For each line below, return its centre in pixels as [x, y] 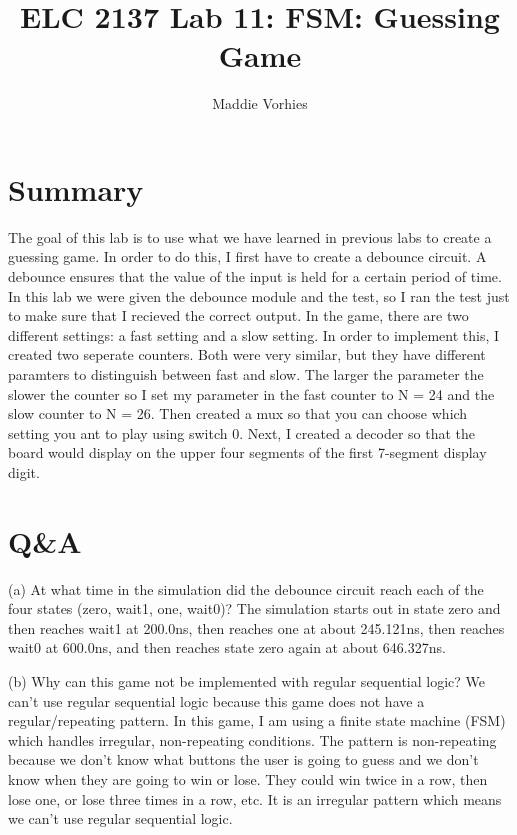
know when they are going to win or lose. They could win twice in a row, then [248, 779]
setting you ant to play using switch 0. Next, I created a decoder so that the [242, 432]
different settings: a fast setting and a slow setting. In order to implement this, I [254, 334]
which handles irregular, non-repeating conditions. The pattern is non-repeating [252, 739]
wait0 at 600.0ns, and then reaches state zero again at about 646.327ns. [227, 647]
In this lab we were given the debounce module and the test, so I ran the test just [259, 295]
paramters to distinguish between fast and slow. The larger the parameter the [246, 374]
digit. [24, 471]
